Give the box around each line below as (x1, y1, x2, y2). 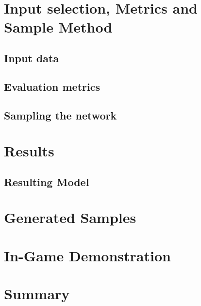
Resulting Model (4, 174, 89, 189)
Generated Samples (4, 207, 136, 227)
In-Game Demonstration (4, 245, 171, 265)
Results (4, 141, 54, 161)
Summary (4, 284, 70, 303)
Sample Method (4, 17, 113, 37)
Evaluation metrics (4, 79, 100, 94)
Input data (4, 50, 59, 65)
